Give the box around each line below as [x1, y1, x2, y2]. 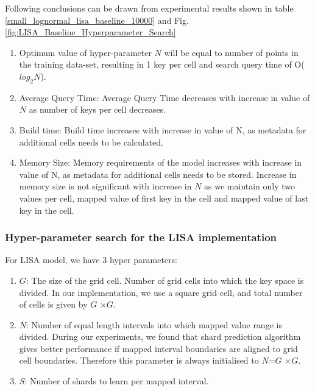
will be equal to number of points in [164, 46, 299, 58]
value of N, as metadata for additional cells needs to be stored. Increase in [19, 167, 297, 180]
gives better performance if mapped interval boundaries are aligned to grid [19, 342, 298, 354]
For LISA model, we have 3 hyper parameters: [5, 253, 177, 266]
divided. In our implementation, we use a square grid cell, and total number [19, 286, 303, 298]
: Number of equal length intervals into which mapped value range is [26, 318, 282, 331]
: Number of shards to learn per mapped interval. [24, 375, 209, 387]
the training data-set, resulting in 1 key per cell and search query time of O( [19, 58, 305, 71]
